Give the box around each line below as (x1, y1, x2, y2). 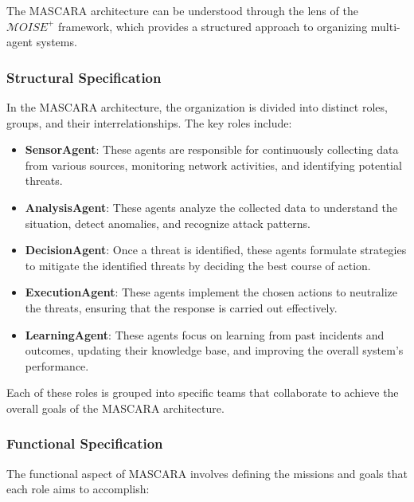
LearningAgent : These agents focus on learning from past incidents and (25, 326, 385, 343)
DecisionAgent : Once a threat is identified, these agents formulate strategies (25, 241, 407, 258)
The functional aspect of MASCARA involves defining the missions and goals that (6, 465, 408, 481)
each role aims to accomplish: (6, 480, 150, 497)
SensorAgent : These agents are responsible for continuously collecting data (25, 141, 399, 158)
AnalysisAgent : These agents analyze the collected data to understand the (25, 198, 398, 215)
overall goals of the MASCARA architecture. (6, 399, 225, 416)
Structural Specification (6, 67, 162, 87)
